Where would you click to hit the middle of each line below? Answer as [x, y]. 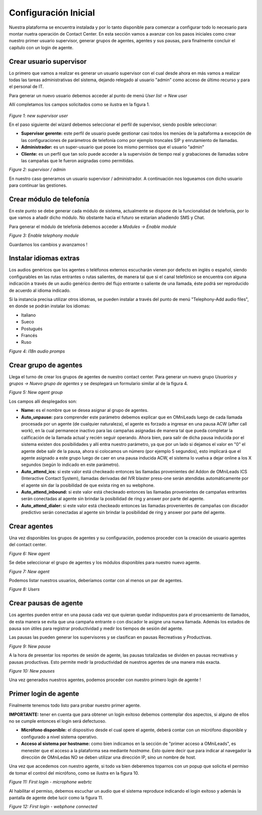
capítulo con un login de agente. [41, 47]
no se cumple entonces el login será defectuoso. [58, 721]
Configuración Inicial [52, 13]
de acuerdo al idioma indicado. [40, 290]
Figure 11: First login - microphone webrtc [50, 782]
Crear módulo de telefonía [49, 199]
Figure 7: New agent [29, 571]
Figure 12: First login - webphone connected [53, 807]
